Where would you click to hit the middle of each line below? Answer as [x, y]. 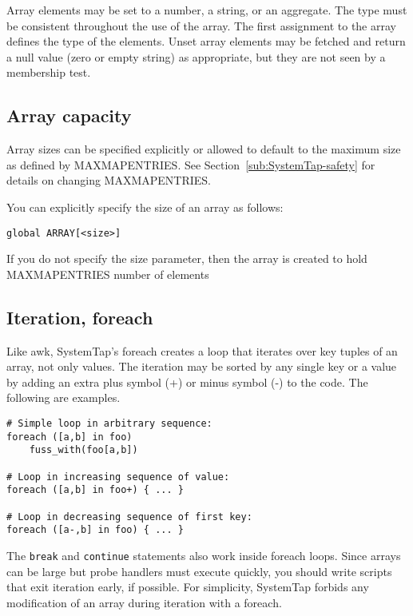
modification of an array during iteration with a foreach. [144, 602]
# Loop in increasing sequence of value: [118, 477]
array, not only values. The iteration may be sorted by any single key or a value [202, 366]
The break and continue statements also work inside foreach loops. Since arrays [204, 555]
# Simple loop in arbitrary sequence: [109, 423]
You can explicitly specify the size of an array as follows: [145, 207]
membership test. [49, 72]
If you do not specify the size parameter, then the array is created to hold [187, 258]
